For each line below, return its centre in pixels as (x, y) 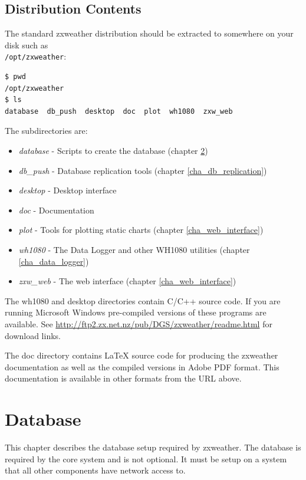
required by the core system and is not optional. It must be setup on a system (146, 458)
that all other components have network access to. (95, 470)
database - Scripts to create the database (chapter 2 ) (113, 151)
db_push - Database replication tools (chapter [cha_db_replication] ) (143, 170)
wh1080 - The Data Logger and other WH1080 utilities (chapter (134, 249)
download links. (33, 335)
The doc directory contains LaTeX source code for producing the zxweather (142, 355)
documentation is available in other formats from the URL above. (123, 378)
